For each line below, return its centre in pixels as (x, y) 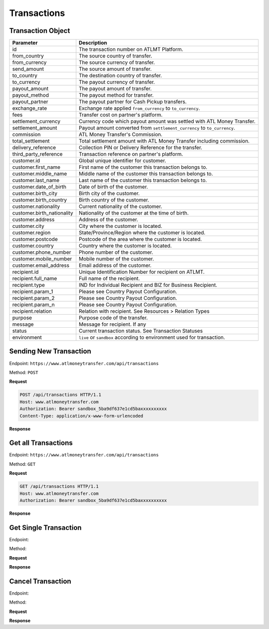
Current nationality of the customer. (121, 207)
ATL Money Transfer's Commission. (121, 135)
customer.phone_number (42, 252)
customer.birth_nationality (43, 213)
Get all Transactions (41, 443)
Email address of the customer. (115, 265)
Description (93, 43)
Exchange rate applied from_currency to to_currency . (139, 108)
